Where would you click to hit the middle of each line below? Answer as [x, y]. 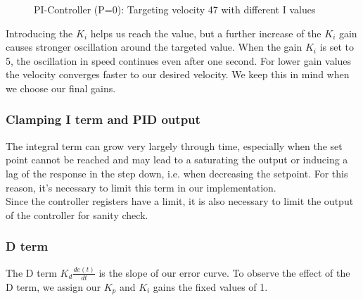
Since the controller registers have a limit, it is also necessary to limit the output [180, 201]
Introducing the [39, 33]
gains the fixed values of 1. [210, 286]
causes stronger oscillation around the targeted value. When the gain [154, 47]
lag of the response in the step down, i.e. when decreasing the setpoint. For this [177, 173]
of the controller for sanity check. [77, 214]
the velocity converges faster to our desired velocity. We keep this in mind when [178, 74]
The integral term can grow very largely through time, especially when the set [174, 145]
